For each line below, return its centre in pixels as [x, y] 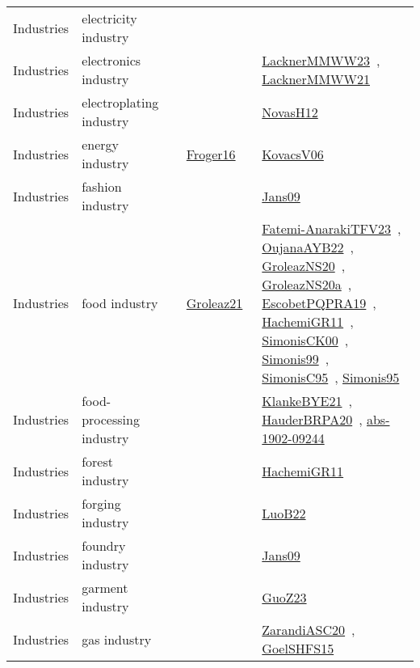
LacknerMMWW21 [316, 79]
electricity [109, 18]
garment [105, 588]
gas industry [117, 639]
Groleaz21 [214, 303]
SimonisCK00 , [305, 340]
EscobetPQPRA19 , [319, 303]
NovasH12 [290, 112]
